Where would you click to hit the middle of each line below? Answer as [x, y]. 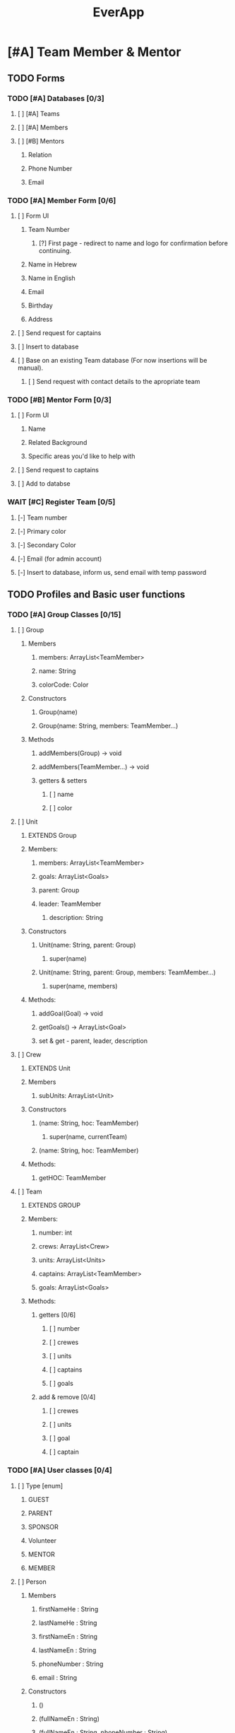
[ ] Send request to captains [58, 470]
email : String [58, 1677]
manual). [30, 368]
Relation [40, 154]
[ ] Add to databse [44, 484]
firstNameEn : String [68, 1636]
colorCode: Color [64, 685]
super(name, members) [83, 986]
